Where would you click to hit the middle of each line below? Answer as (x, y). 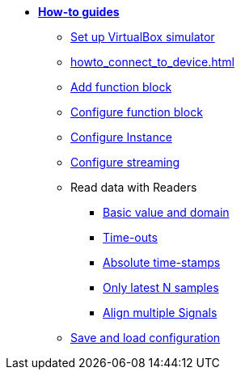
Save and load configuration (146, 338)
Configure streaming (125, 162)
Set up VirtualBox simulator (143, 37)
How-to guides (79, 12)
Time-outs (130, 237)
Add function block (121, 87)
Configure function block (137, 112)
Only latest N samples (161, 287)
